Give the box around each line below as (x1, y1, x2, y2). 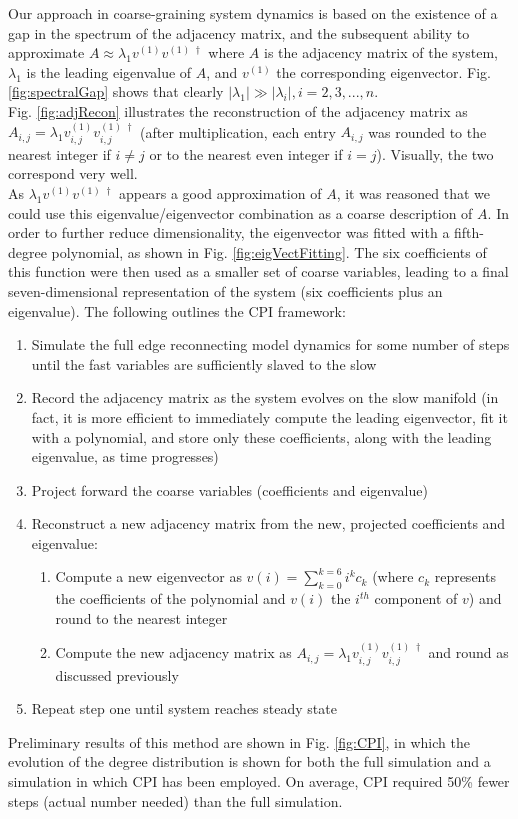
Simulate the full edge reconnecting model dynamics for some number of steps (31, 334, 510, 355)
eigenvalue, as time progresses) (31, 446, 219, 467)
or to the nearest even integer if (149, 143, 343, 164)
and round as (428, 642, 509, 663)
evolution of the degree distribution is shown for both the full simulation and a (8, 751, 491, 772)
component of (374, 588, 458, 609)
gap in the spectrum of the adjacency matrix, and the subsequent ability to (8, 22, 470, 43)
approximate (8, 42, 85, 63)
